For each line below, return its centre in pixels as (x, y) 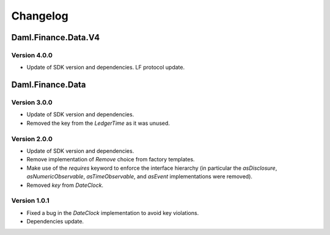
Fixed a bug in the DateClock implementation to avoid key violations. (113, 212)
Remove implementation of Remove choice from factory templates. (111, 160)
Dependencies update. (55, 222)
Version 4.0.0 (32, 55)
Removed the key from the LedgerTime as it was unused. (98, 123)
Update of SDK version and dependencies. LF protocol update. (106, 68)
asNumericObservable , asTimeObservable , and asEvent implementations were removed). (140, 177)
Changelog (40, 16)
